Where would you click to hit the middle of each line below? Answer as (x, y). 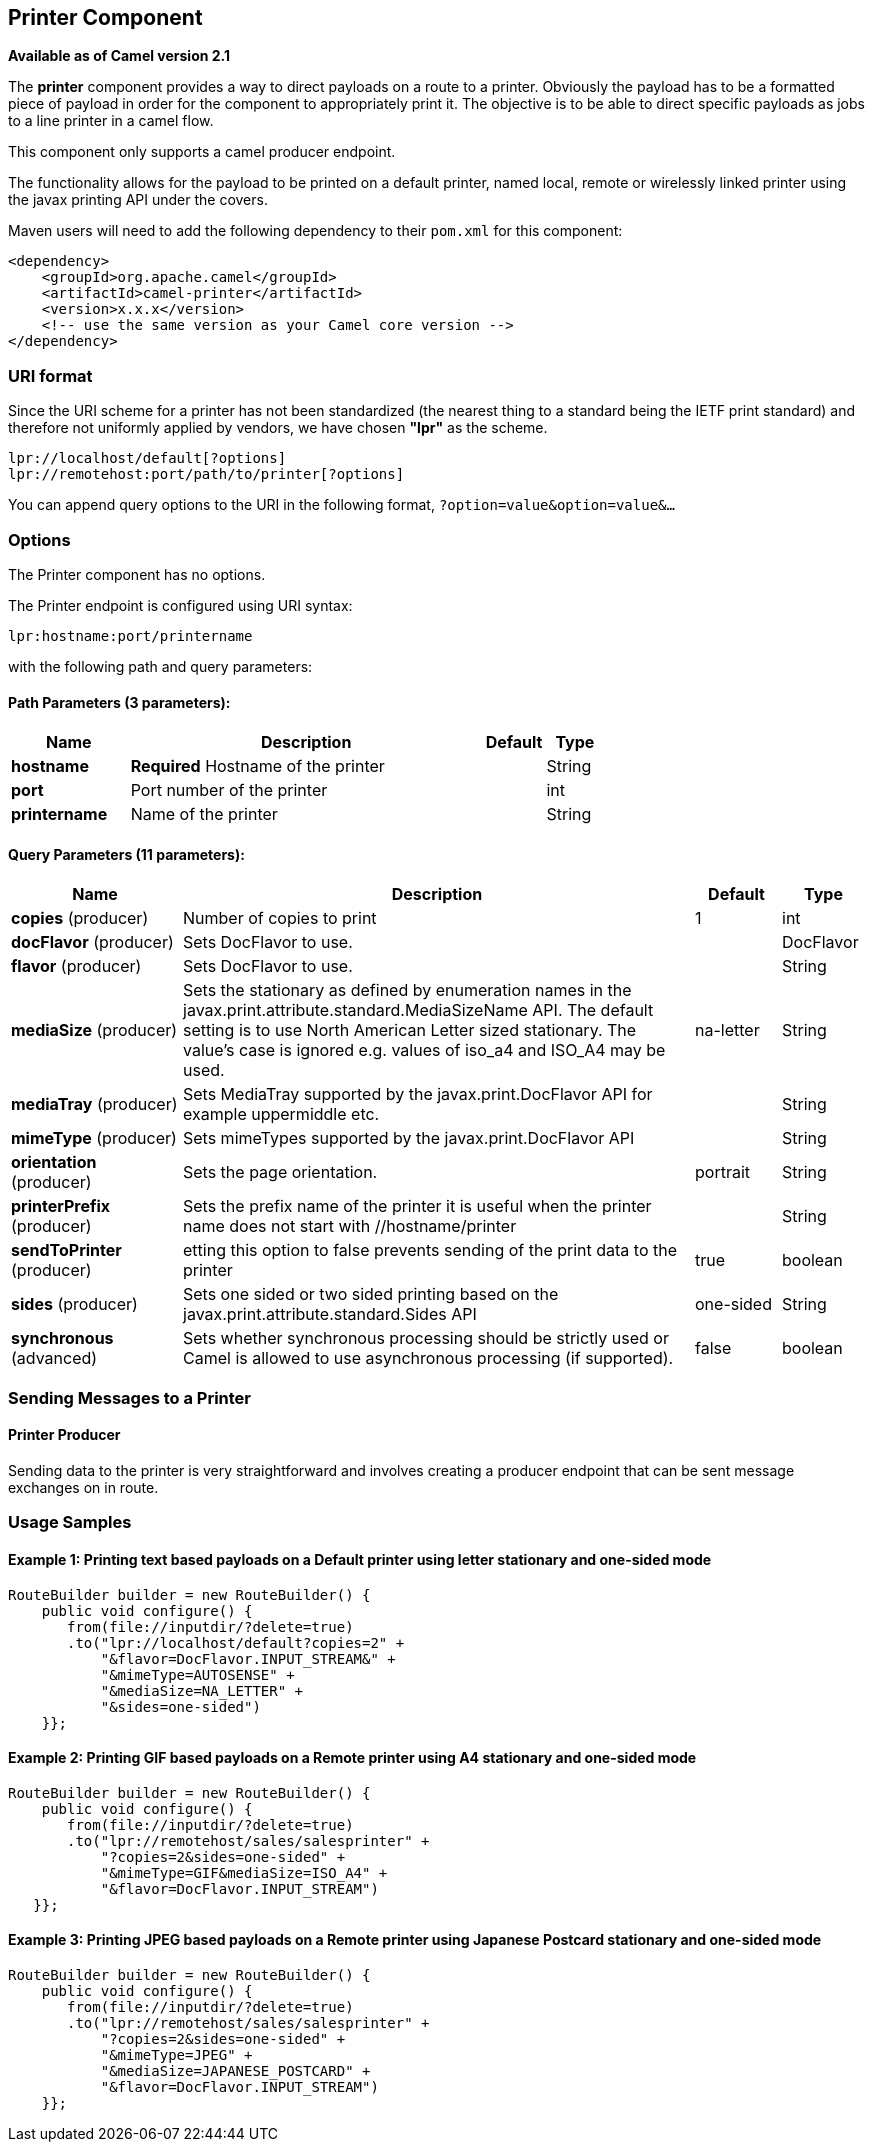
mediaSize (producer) (94, 1030)
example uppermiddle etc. (281, 1114)
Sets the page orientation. (280, 1172)
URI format (50, 375)
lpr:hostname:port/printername (130, 635)
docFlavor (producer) (92, 942)
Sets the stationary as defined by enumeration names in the (407, 990)
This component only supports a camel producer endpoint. (202, 152)
